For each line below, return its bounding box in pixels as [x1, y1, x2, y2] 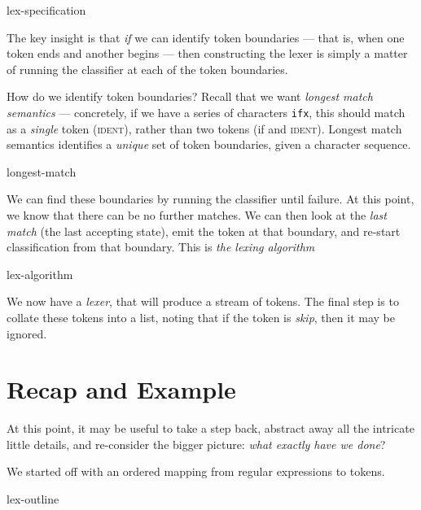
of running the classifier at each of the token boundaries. [7, 60, 288, 77]
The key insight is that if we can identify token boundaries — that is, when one [7, 28, 405, 46]
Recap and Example [7, 373, 236, 406]
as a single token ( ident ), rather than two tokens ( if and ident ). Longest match [7, 120, 402, 137]
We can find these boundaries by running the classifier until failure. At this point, [7, 190, 414, 207]
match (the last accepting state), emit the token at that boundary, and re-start [7, 222, 401, 239]
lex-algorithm [7, 265, 73, 282]
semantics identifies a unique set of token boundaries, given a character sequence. [7, 136, 411, 153]
